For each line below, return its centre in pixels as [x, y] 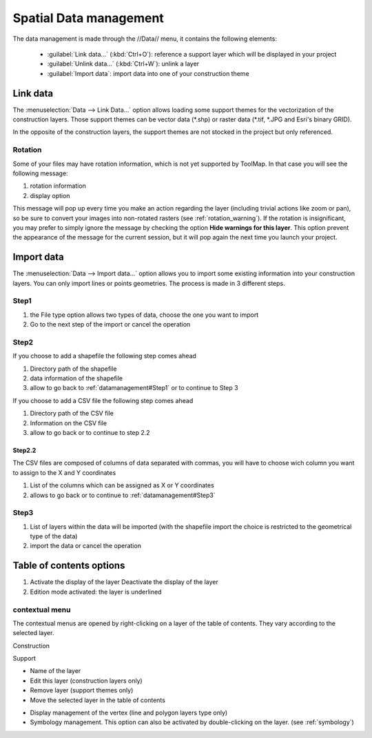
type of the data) [54, 536]
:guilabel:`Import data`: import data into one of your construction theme [148, 73]
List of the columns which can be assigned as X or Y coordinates [122, 485]
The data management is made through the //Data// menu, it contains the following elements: [145, 39]
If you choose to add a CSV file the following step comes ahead [103, 400]
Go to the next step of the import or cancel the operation [110, 324]
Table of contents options [69, 566]
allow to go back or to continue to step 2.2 [90, 432]
